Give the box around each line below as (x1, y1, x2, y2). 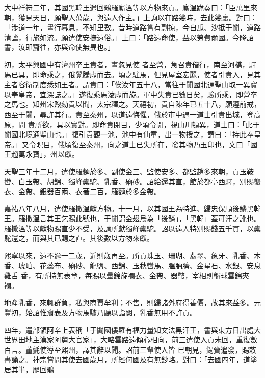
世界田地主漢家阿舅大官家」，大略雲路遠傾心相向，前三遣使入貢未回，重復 (4, 334, 250, 345)
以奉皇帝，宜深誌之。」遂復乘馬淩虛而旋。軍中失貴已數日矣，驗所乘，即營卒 (4, 89, 257, 99)
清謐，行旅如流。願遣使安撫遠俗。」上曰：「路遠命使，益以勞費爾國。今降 (4, 32, 247, 42)
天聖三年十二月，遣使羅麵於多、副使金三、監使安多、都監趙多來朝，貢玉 (4, 166, 247, 176)
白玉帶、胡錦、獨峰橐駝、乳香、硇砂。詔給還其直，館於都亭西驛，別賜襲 (18, 176, 261, 186)
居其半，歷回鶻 (4, 364, 54, 374)
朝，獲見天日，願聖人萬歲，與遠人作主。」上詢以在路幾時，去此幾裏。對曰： (4, 12, 257, 22)
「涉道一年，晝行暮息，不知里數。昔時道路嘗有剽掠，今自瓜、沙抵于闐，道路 (4, 22, 261, 33)
